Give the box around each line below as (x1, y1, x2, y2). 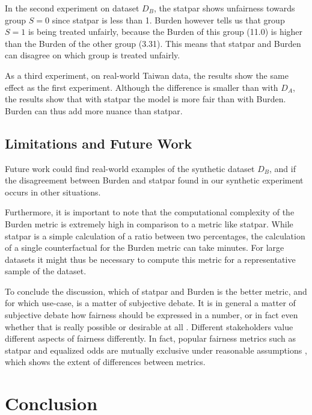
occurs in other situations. (5, 185, 101, 198)
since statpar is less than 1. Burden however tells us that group (52, 13, 285, 26)
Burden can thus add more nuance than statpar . (5, 104, 183, 117)
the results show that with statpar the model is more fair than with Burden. (5, 93, 286, 105)
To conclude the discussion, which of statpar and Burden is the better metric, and (5, 284, 307, 297)
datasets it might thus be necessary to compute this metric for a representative (5, 253, 296, 265)
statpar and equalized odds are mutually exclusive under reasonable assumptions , (5, 343, 307, 356)
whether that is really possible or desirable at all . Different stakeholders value (5, 320, 293, 333)
